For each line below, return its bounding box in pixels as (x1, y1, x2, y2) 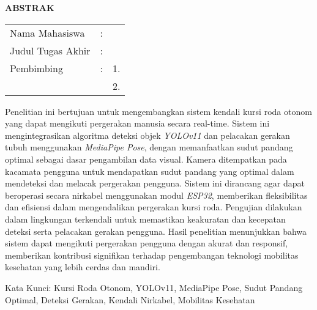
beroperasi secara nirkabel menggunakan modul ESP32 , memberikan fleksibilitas (5, 188, 308, 201)
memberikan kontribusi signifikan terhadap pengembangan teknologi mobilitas (5, 248, 299, 261)
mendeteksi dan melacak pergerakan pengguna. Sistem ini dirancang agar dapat (5, 177, 305, 190)
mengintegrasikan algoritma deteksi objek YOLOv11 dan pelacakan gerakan (5, 128, 290, 141)
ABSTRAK (5, 1, 54, 13)
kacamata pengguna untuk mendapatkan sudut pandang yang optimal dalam (5, 164, 294, 177)
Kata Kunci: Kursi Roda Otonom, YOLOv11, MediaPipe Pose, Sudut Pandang (5, 281, 303, 293)
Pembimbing (10, 61, 63, 75)
